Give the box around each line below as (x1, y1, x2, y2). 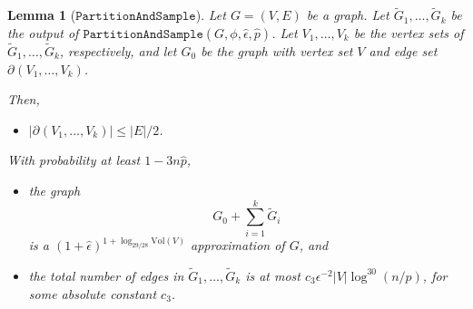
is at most (245, 266, 301, 285)
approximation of (190, 236, 285, 255)
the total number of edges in (28, 266, 184, 285)
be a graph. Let (306, 5, 389, 24)
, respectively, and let (59, 42, 177, 61)
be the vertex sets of (353, 23, 464, 42)
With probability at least (7, 150, 141, 169)
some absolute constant (28, 284, 157, 303)
